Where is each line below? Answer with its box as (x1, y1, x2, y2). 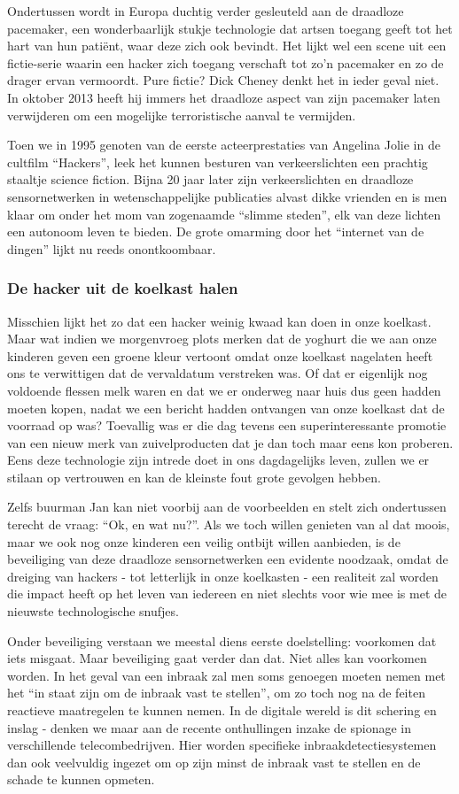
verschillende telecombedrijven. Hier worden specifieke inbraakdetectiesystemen (7, 736, 437, 754)
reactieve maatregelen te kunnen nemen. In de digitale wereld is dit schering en (7, 701, 437, 719)
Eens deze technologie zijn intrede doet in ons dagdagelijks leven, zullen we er (7, 451, 430, 469)
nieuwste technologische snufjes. (7, 602, 179, 621)
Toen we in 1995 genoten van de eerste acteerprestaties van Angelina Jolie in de (7, 135, 440, 154)
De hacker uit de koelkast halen (7, 277, 238, 299)
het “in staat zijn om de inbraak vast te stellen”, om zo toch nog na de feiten (7, 683, 425, 702)
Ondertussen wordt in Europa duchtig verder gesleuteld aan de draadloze (7, 2, 404, 19)
